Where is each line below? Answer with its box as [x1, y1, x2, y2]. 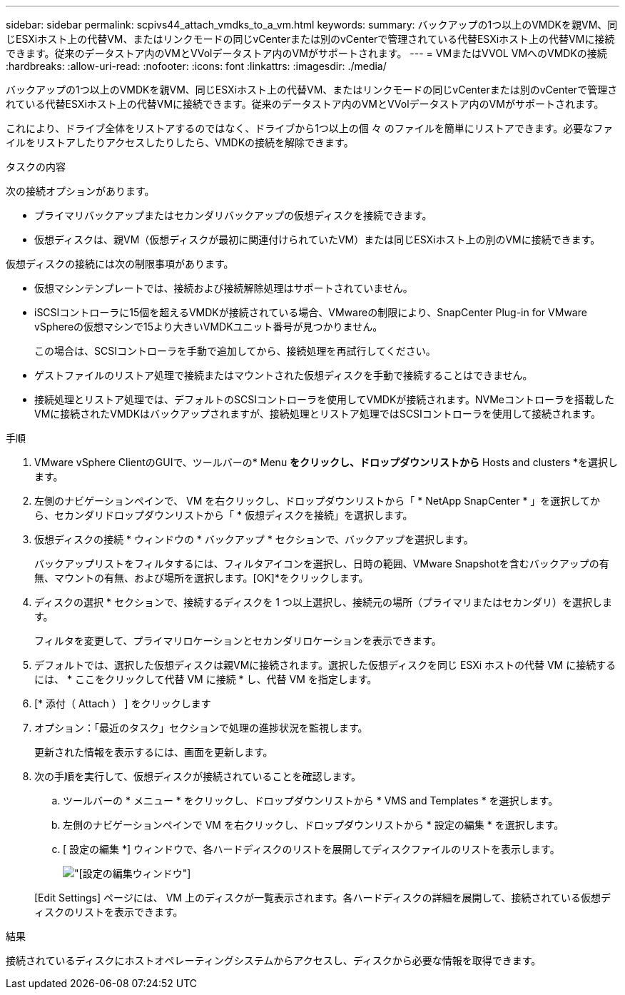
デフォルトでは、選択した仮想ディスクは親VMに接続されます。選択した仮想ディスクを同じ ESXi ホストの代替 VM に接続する [34, 659, 616, 671]
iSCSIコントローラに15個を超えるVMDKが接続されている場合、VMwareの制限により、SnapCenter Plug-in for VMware [34, 306, 587, 318]
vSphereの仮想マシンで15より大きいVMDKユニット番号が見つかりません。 [34, 320, 383, 333]
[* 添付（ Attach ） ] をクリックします [34, 697, 211, 709]
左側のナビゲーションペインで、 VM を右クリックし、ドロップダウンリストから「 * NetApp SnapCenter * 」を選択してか [34, 495, 600, 507]
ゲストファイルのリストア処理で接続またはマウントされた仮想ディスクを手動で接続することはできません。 [34, 369, 533, 381]
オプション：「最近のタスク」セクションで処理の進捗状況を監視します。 [34, 722, 368, 734]
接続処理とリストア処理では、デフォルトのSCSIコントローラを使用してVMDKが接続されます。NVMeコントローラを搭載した [34, 393, 614, 405]
